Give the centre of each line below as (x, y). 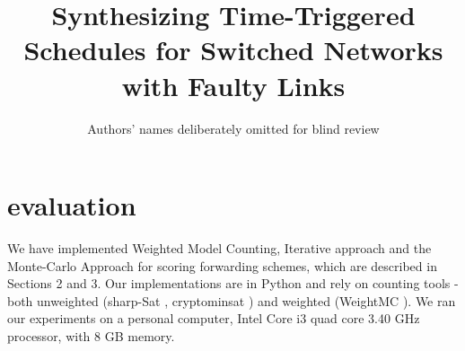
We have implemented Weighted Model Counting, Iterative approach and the (219, 248)
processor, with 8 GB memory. (91, 336)
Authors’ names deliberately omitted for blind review (233, 128)
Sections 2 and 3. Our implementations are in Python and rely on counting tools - (233, 283)
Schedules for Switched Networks (233, 50)
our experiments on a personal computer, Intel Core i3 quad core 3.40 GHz (214, 318)
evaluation (72, 205)
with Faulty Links (233, 85)
